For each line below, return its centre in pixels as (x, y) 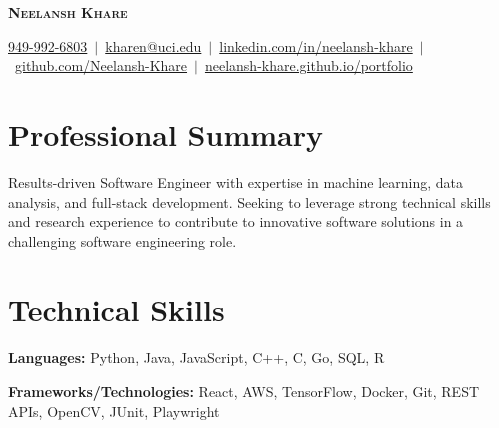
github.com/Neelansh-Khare (101, 65)
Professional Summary (165, 133)
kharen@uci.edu (153, 45)
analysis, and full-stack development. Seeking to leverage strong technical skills (249, 201)
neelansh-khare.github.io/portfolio (308, 65)
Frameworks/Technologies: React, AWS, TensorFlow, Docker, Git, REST (244, 391)
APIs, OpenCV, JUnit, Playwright (114, 410)
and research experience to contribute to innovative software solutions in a (236, 221)
